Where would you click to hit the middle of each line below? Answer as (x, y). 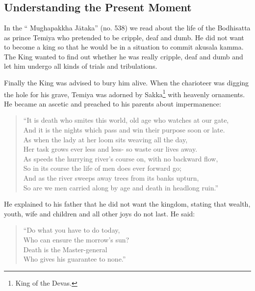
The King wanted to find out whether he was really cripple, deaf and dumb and (124, 56)
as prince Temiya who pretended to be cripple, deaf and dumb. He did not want (124, 37)
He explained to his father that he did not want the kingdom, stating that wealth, (127, 204)
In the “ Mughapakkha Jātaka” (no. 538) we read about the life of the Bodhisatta (127, 27)
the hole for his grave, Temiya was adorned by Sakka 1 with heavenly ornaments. (125, 93)
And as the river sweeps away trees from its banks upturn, (111, 177)
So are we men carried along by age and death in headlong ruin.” (121, 187)
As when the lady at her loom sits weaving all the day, (105, 139)
